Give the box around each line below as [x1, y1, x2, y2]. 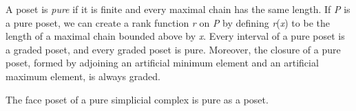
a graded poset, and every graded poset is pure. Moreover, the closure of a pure [6, 42, 341, 56]
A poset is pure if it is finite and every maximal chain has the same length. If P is [6, 2, 350, 16]
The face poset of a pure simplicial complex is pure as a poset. [6, 92, 269, 106]
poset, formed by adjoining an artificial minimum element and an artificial [6, 56, 319, 70]
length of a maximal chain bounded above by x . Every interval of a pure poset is [6, 29, 345, 43]
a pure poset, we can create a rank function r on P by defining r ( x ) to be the [6, 15, 330, 29]
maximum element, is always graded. [6, 69, 160, 83]
